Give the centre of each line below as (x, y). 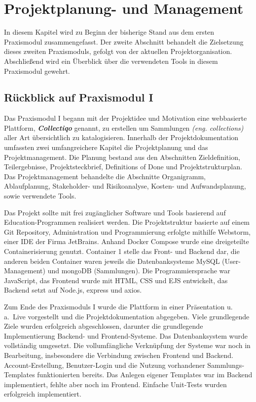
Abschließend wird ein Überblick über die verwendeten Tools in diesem (111, 61)
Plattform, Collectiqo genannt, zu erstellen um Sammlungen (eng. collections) (124, 127)
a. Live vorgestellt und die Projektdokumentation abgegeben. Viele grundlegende (127, 316)
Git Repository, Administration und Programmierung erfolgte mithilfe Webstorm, (128, 231)
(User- (231, 261)
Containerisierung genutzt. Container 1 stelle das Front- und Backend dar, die (122, 251)
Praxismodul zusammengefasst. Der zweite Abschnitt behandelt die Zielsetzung (124, 41)
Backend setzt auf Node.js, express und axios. (73, 290)
